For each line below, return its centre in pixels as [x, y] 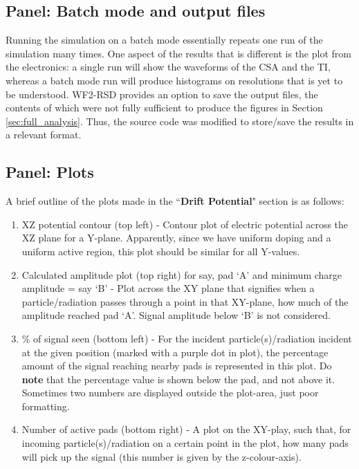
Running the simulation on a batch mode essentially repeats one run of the [164, 40]
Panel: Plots [50, 172]
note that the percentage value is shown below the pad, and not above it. [178, 379]
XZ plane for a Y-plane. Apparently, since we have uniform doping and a [176, 238]
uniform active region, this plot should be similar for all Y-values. [161, 251]
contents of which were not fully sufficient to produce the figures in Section [164, 108]
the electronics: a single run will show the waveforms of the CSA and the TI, [168, 67]
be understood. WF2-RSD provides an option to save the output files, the [162, 94]
